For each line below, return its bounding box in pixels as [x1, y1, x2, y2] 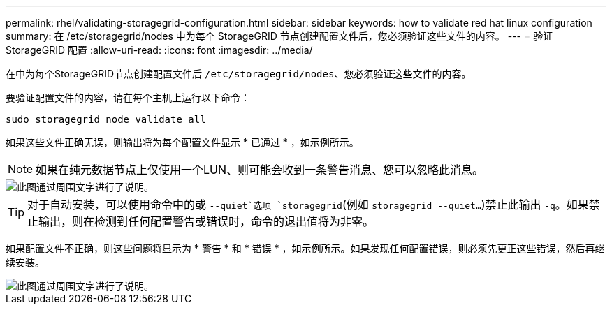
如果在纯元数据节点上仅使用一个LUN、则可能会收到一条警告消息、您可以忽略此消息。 [36, 163, 484, 177]
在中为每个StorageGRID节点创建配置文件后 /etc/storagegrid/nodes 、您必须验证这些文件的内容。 [6, 68, 472, 80]
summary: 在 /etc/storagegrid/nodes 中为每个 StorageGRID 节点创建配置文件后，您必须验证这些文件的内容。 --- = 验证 [6, 30, 553, 42]
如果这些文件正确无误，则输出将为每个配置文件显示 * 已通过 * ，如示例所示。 [6, 136, 359, 148]
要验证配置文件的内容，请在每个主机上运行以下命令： [6, 91, 250, 103]
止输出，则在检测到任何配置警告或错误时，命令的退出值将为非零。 [27, 214, 374, 228]
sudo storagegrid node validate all [6, 114, 206, 125]
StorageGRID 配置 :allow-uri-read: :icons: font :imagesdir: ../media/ [6, 44, 313, 56]
